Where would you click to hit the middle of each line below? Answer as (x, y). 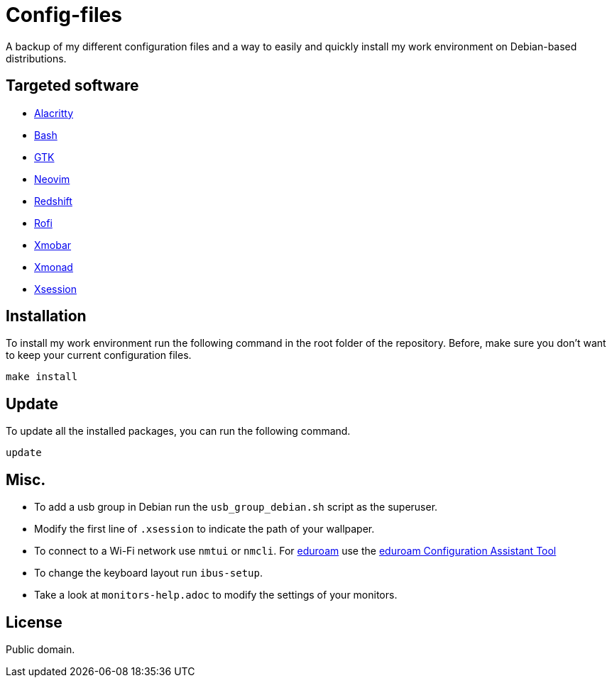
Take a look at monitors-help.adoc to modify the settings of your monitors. (216, 595)
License (34, 622)
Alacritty (54, 113)
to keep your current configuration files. (99, 355)
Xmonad (54, 267)
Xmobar (53, 245)
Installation (46, 316)
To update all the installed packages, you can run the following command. (178, 431)
